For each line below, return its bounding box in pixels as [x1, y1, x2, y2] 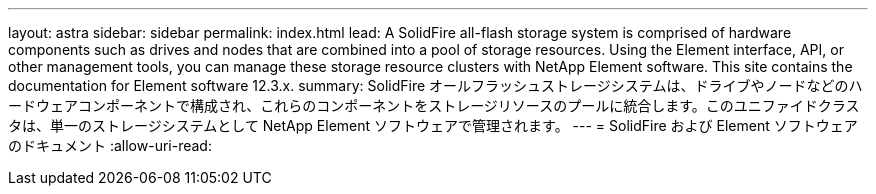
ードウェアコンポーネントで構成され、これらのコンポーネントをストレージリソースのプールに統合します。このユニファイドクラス [8, 97, 860, 114]
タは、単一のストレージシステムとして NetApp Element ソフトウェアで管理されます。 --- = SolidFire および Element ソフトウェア [8, 117, 858, 134]
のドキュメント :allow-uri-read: [8, 137, 212, 154]
